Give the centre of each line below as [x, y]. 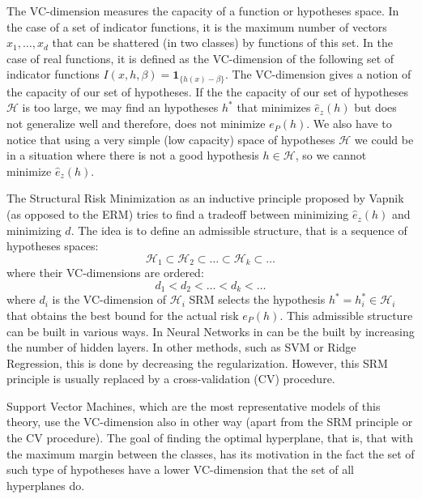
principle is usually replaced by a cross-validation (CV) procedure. [171, 379]
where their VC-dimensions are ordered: [105, 273]
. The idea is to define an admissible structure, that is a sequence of [239, 230]
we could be [384, 139]
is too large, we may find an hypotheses [120, 107]
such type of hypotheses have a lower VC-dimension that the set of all [180, 469]
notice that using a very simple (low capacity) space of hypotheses [171, 139]
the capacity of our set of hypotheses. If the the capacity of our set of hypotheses [207, 91]
